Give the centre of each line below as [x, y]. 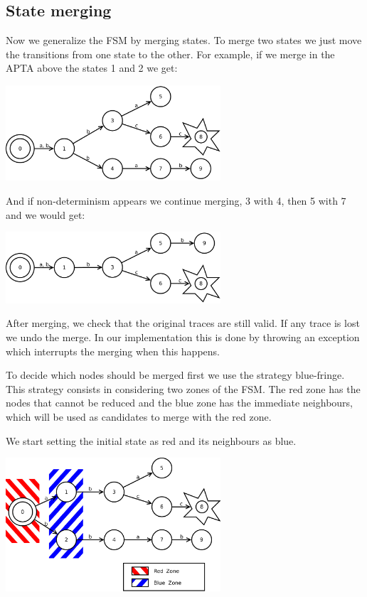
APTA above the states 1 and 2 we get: [92, 68]
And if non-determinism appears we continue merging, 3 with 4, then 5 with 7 [176, 200]
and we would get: [46, 214]
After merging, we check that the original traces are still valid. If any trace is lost [183, 323]
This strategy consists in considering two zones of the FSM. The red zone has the [183, 388]
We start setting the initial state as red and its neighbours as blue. [151, 440]
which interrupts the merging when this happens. [113, 351]
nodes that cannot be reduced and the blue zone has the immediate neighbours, [179, 403]
